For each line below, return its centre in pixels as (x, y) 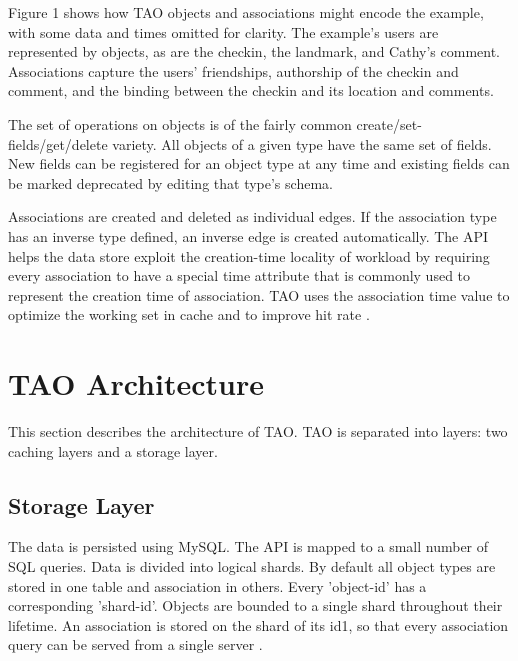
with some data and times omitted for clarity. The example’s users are (223, 31)
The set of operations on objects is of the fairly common (180, 123)
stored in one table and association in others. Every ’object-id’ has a (217, 585)
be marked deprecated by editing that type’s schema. (170, 182)
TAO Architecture (136, 383)
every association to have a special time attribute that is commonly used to (239, 275)
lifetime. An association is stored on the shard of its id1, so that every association (258, 624)
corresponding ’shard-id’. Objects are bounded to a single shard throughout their (255, 605)
